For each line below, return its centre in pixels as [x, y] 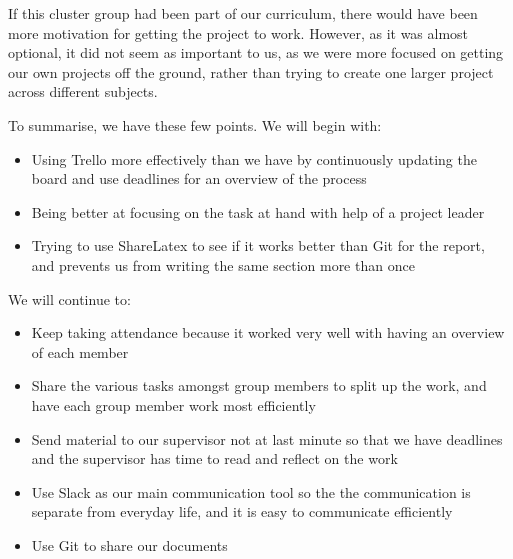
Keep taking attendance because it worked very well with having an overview [268, 332]
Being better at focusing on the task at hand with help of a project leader [258, 211]
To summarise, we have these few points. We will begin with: [195, 124]
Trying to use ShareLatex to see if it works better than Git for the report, [258, 245]
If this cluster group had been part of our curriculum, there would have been [243, 13]
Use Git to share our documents [129, 544]
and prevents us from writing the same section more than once [223, 264]
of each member [80, 351]
